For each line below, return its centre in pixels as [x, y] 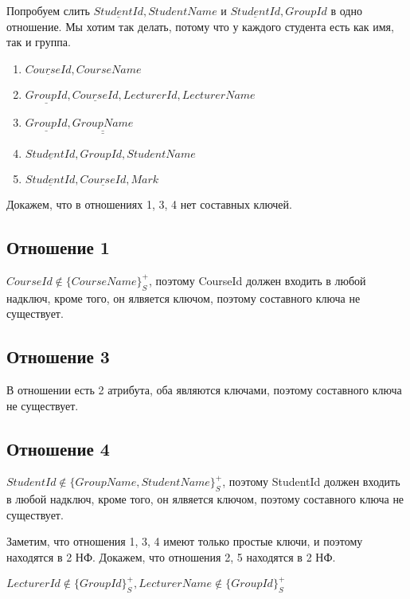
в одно [346, 10]
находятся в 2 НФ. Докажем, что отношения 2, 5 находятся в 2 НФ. [171, 557]
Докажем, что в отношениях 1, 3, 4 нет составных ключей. [149, 204]
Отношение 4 [58, 448]
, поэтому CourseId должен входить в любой [257, 280]
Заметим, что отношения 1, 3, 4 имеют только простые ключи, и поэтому [185, 541]
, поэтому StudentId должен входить [311, 482]
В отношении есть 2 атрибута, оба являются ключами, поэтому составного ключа [204, 390]
